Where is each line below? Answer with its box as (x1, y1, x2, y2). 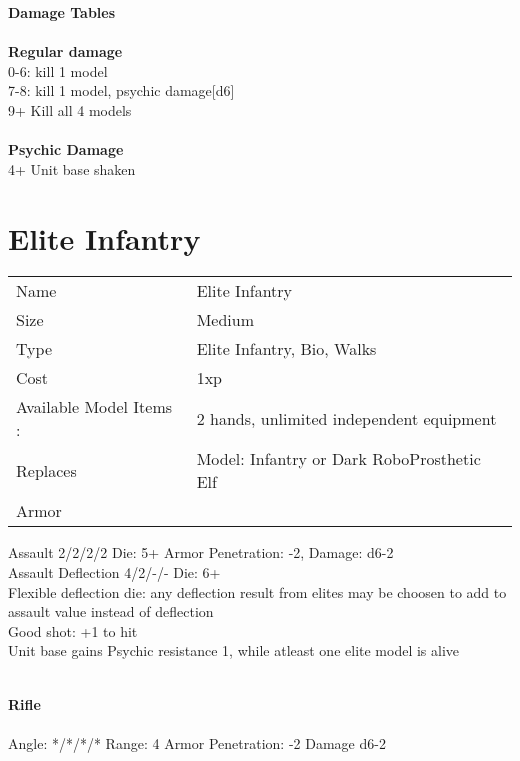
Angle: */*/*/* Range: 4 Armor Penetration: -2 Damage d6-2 (8, 732, 386, 753)
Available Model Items (16, 395, 173, 419)
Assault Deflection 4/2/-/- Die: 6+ (8, 562, 221, 583)
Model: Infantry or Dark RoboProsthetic (196, 447, 481, 471)
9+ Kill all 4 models (8, 99, 132, 120)
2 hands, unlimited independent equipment (196, 406, 497, 430)
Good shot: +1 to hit (8, 620, 138, 641)
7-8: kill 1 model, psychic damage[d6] (8, 80, 235, 101)
